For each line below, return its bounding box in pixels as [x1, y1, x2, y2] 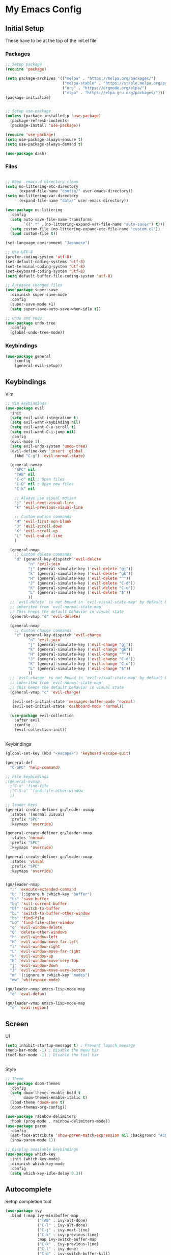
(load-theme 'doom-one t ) [10, 1100, 65, 1105]
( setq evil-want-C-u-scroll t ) [10, 425, 76, 430]
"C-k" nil [14, 486, 36, 491]
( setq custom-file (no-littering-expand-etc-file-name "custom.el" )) [10, 226, 160, 231]
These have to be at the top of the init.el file [5, 37, 97, 44]
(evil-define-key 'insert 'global [10, 448, 83, 453]
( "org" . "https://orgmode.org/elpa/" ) [62, 85, 147, 91]
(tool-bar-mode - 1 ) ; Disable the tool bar [5, 1052, 99, 1057]
